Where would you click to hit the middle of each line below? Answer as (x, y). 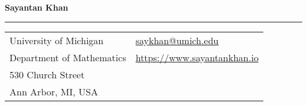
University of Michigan (57, 40)
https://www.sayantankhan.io (197, 57)
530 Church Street (47, 74)
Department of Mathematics (68, 57)
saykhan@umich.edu (177, 40)
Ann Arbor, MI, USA (54, 91)
